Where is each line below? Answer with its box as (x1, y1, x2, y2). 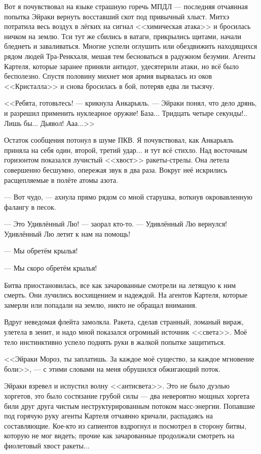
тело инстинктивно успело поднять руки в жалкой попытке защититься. (4, 336, 226, 347)
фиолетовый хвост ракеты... (4, 440, 90, 450)
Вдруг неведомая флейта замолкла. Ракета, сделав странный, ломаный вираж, (4, 316, 244, 327)
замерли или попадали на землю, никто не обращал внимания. (4, 299, 197, 310)
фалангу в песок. (4, 201, 56, 212)
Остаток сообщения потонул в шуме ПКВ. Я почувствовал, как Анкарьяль (4, 135, 234, 145)
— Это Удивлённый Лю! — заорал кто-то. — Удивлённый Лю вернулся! (4, 218, 228, 229)
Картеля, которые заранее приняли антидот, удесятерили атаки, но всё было (4, 60, 239, 71)
